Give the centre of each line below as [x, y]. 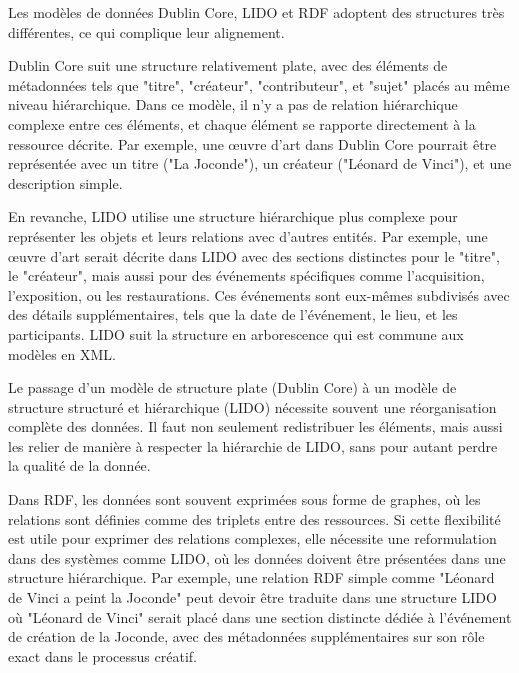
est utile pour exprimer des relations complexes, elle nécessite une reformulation [252, 538]
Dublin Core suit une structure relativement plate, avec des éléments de [228, 65]
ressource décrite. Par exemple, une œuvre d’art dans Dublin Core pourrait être [252, 143]
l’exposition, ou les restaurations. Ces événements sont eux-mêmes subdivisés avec [259, 294]
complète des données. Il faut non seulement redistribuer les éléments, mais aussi [255, 426]
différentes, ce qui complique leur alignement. [146, 31]
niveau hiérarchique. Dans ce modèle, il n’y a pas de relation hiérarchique [233, 104]
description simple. [65, 182]
